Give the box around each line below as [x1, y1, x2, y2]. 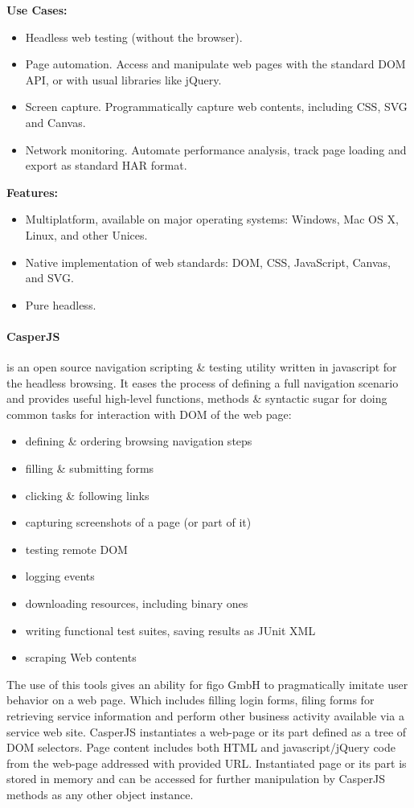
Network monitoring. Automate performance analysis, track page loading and [25, 141, 407, 158]
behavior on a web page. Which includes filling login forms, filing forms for [6, 691, 375, 708]
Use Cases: [6, 2, 68, 18]
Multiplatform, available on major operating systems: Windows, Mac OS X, [25, 211, 399, 228]
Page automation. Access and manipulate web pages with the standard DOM [25, 55, 406, 72]
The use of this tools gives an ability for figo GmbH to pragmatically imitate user [6, 675, 408, 692]
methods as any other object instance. [6, 785, 194, 802]
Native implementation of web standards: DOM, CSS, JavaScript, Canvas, [25, 253, 391, 270]
